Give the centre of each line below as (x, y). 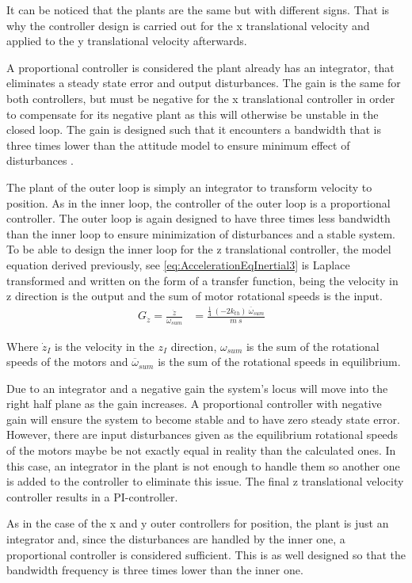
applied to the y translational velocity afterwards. (127, 41)
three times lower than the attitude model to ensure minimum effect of (178, 145)
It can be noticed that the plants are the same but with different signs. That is (198, 10)
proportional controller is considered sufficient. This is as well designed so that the (206, 554)
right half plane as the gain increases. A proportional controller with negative (194, 404)
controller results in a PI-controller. (92, 496)
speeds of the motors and (67, 362)
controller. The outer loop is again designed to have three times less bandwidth (198, 218)
